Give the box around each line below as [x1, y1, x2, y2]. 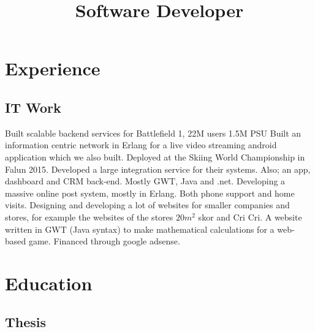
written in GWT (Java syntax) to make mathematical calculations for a [5, 222, 275, 235]
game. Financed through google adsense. [28, 235, 180, 247]
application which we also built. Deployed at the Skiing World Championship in [5, 150, 305, 163]
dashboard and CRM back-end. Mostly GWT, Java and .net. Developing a [5, 175, 286, 187]
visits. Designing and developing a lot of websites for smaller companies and [5, 198, 290, 211]
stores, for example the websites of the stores [5, 210, 173, 223]
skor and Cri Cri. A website [198, 210, 302, 223]
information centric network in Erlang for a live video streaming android [5, 138, 277, 151]
